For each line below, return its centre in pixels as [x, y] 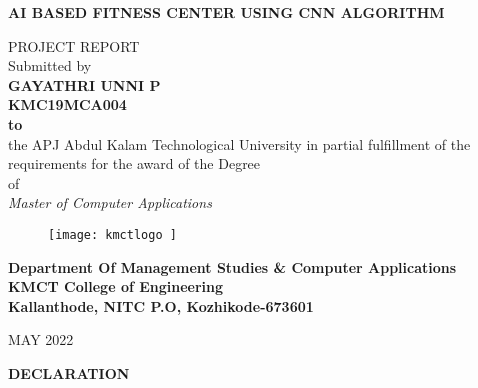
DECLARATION [69, 372]
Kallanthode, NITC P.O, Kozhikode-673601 [161, 305]
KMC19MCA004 [67, 104]
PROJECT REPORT [74, 45]
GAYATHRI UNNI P [84, 84]
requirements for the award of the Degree [134, 163]
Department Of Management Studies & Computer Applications [232, 266]
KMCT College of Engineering [116, 286]
